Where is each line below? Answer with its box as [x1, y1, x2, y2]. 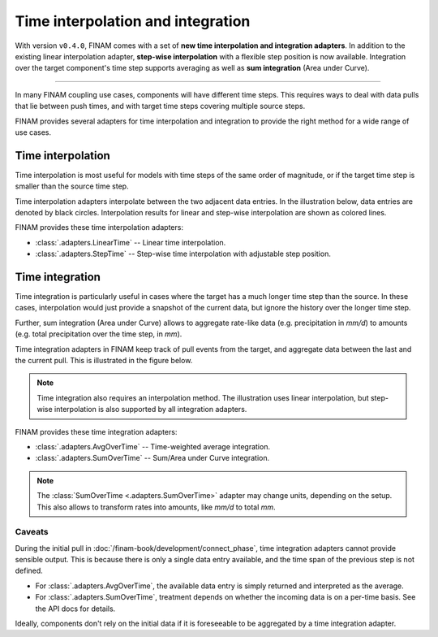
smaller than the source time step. [15, 181, 129, 191]
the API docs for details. [35, 604, 116, 613]
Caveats [15, 526, 49, 538]
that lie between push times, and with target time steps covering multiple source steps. [15, 102, 306, 111]
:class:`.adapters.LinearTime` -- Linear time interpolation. [35, 237, 226, 247]
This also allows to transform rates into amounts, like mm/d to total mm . [36, 502, 276, 512]
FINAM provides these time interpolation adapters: [15, 223, 184, 232]
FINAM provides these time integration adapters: [15, 427, 178, 436]
